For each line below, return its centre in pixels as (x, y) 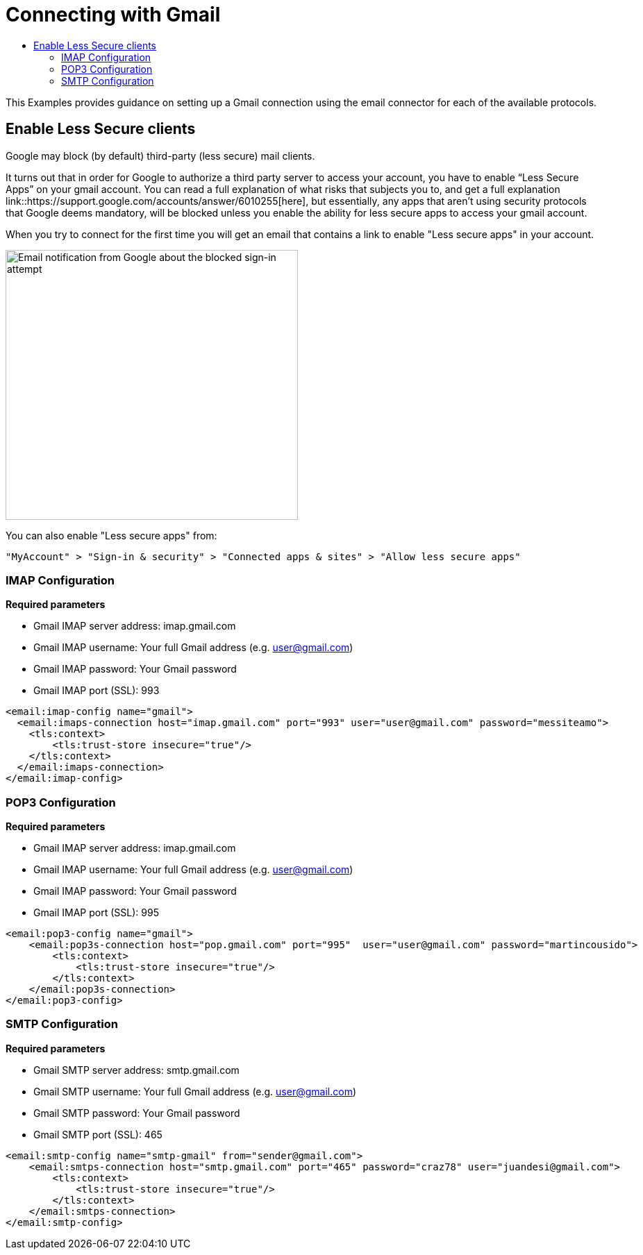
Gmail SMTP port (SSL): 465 (98, 1134)
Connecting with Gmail (113, 15)
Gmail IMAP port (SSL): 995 (96, 913)
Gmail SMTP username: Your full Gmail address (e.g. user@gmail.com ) (195, 1091)
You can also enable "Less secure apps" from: (111, 535)
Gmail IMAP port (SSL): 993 (97, 691)
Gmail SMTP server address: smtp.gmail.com (136, 1070)
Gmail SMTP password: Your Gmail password (137, 1113)
